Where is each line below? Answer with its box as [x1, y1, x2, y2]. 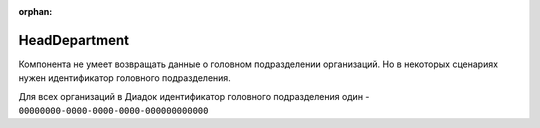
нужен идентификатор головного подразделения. [18, 72, 232, 84]
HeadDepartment [18, 31, 130, 49]
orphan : [18, 6, 53, 17]
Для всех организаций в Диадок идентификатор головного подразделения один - [18, 90, 370, 102]
